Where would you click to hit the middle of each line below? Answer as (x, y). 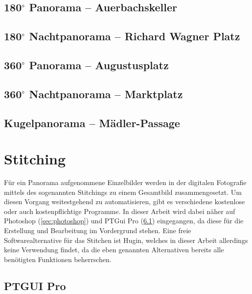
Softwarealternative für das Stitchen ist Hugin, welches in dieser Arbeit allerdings (126, 240)
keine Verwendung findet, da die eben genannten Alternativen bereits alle (114, 250)
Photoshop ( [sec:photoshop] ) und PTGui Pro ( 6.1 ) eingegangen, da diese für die (124, 221)
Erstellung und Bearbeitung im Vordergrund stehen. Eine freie (98, 230)
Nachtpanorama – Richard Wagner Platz (135, 36)
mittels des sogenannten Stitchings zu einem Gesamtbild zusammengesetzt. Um (123, 192)
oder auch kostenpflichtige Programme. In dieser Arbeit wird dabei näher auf (120, 211)
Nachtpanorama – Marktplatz (106, 94)
